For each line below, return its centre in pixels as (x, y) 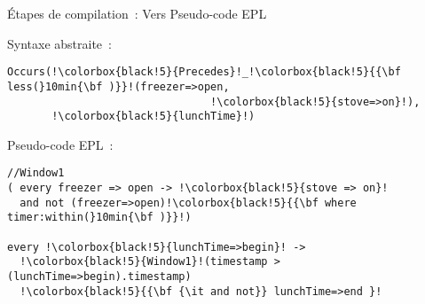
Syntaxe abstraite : (59, 43)
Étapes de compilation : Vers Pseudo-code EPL (137, 13)
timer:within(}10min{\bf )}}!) (99, 218)
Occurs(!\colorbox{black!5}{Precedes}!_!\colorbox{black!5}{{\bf (204, 72)
